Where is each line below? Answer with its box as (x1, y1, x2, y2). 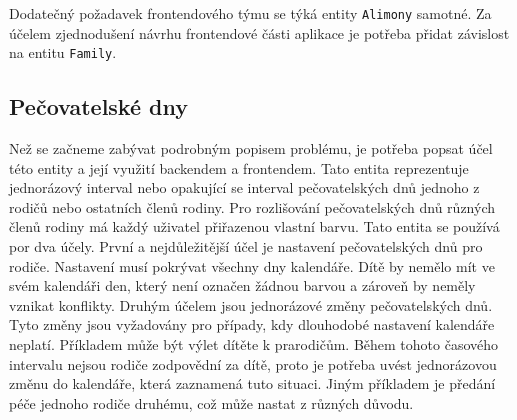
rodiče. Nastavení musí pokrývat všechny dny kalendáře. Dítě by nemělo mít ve (9, 255, 495, 276)
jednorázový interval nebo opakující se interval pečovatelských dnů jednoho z (9, 177, 480, 198)
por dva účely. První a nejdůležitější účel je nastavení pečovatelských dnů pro (9, 236, 483, 257)
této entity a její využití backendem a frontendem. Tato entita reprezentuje (9, 157, 469, 178)
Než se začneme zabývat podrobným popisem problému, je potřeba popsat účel (9, 138, 493, 159)
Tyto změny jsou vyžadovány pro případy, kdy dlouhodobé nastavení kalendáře (9, 314, 495, 335)
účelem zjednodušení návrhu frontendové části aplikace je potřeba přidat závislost (9, 22, 510, 43)
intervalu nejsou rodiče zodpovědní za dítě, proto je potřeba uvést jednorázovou (9, 353, 497, 374)
